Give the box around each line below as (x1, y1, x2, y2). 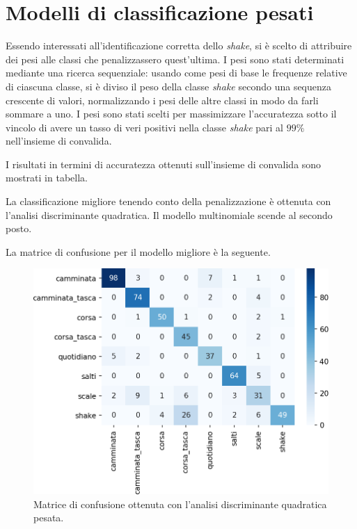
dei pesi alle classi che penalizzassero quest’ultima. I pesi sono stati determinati (6, 51, 344, 66)
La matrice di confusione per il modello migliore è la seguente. (6, 244, 271, 259)
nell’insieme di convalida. (6, 133, 112, 148)
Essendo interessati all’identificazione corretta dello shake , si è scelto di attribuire (6, 38, 352, 53)
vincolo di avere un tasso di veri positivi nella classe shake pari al (6, 120, 283, 134)
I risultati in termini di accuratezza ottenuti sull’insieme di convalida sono (6, 156, 322, 171)
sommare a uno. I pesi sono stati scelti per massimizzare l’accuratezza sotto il (6, 106, 337, 121)
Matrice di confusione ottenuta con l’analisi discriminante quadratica (33, 496, 327, 511)
